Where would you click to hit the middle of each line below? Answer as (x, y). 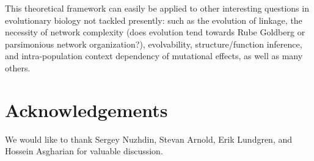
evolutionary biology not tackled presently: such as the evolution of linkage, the (154, 20)
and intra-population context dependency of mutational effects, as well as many (154, 56)
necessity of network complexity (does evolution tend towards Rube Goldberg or (155, 32)
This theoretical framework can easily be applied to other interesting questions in (157, 8)
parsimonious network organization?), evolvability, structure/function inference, (154, 44)
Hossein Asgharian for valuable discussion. (84, 151)
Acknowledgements (86, 109)
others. (18, 67)
